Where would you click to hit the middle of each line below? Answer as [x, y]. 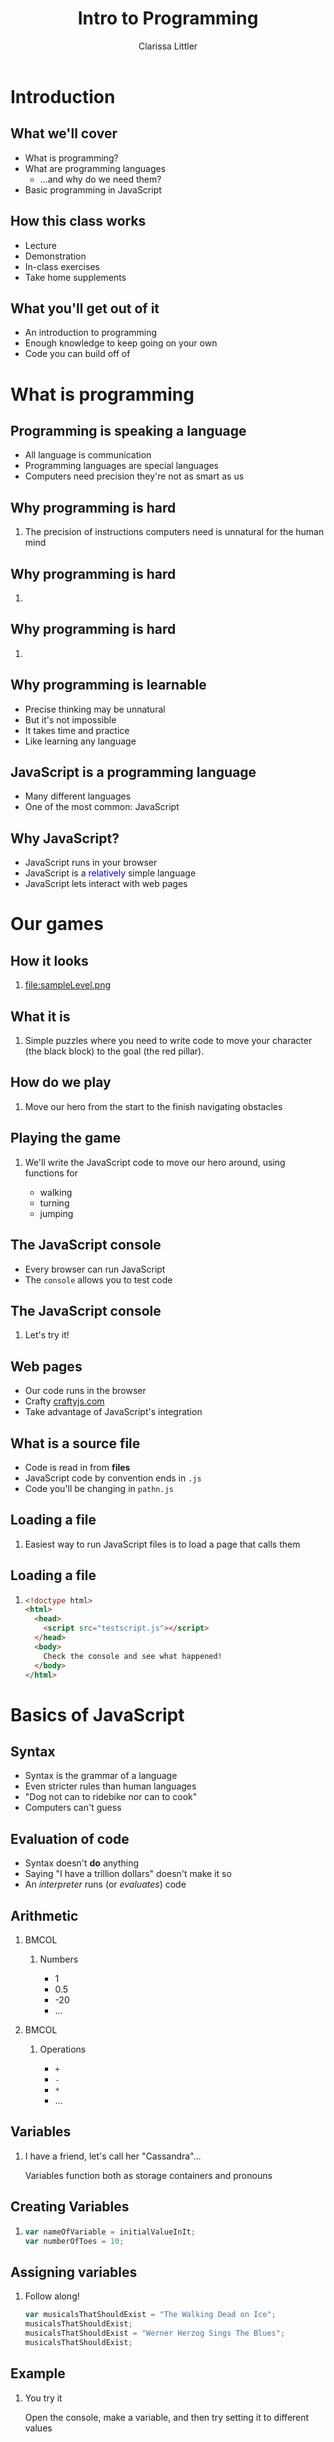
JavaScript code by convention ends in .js [113, 1478]
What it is [40, 1016]
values [38, 2428]
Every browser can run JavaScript [95, 1269]
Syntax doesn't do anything [81, 1863]
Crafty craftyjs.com [64, 1401]
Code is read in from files [77, 1467]
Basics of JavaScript [97, 1714]
